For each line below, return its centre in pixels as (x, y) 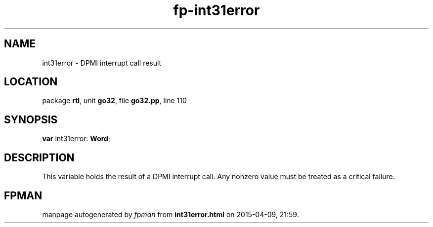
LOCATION (31, 82)
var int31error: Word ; (76, 139)
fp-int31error (216, 10)
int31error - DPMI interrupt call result (102, 63)
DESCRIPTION (39, 157)
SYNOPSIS (31, 119)
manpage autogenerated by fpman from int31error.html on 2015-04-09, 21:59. (171, 214)
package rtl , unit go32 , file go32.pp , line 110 (114, 101)
